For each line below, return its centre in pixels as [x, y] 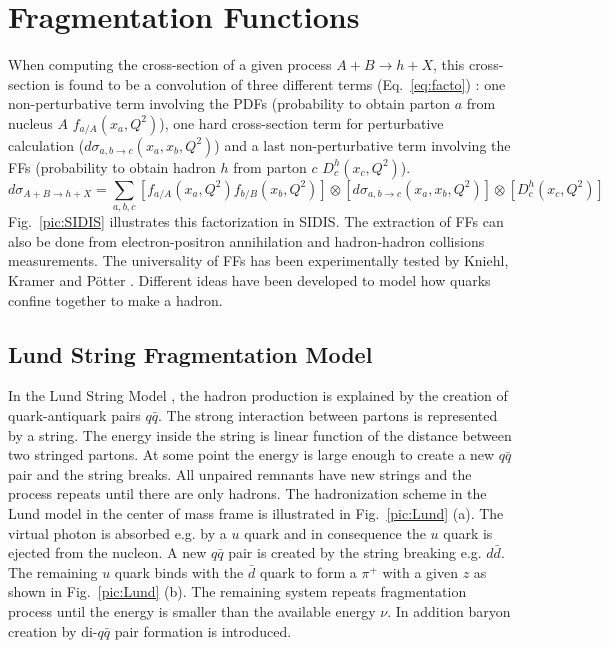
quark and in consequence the [335, 532]
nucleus [30, 122]
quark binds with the [179, 571]
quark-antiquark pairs [74, 415]
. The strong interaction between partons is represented [328, 415]
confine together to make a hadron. [115, 299]
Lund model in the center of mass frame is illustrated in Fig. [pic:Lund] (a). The [256, 512]
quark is [468, 532]
